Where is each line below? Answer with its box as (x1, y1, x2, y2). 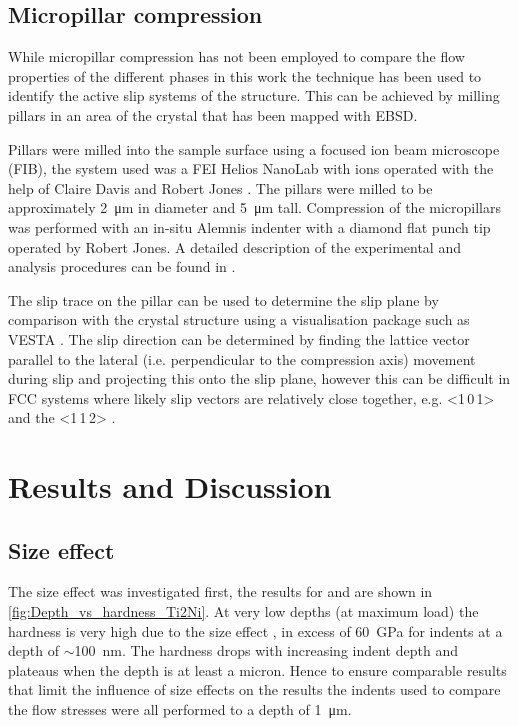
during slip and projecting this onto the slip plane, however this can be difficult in (8, 368, 511, 389)
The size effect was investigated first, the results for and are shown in (8, 581, 433, 602)
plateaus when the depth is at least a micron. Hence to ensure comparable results (8, 659, 507, 680)
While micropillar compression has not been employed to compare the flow (8, 46, 465, 67)
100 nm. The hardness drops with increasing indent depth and (74, 640, 458, 661)
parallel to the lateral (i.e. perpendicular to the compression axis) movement (8, 348, 476, 369)
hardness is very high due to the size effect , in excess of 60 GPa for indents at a (8, 620, 503, 641)
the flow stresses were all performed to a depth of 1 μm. (8, 699, 352, 720)
